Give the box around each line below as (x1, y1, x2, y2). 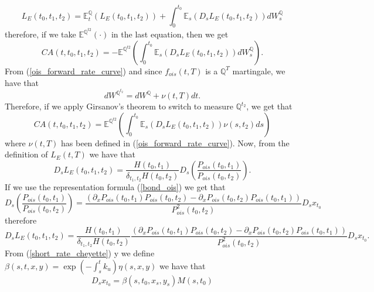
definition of (5, 148, 48, 160)
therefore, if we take (5, 28, 76, 40)
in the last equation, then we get (111, 28, 229, 40)
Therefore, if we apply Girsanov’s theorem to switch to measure (5, 100, 233, 112)
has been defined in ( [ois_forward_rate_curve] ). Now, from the (61, 136, 290, 149)
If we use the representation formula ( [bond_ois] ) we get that (5, 181, 226, 193)
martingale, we (232, 64, 285, 77)
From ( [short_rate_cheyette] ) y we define (5, 246, 155, 259)
